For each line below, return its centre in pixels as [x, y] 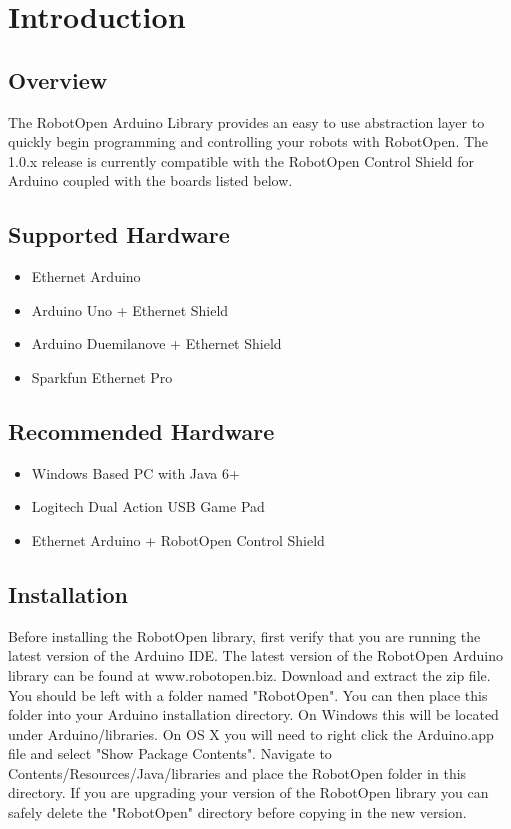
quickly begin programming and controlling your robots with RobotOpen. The [248, 141]
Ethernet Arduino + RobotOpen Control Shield [178, 539]
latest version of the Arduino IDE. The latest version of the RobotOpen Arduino [255, 655]
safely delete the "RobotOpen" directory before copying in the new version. [237, 812]
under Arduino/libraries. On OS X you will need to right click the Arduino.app [251, 733]
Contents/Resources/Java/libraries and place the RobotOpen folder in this [237, 772]
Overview [58, 79]
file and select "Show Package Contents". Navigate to [170, 753]
